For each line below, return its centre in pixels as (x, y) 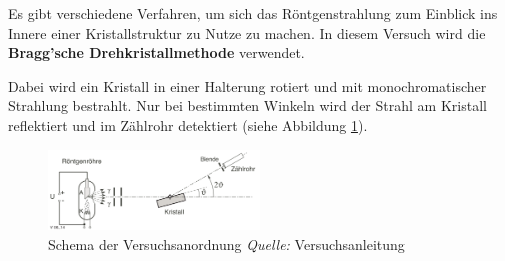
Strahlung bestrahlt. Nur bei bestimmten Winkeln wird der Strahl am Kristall (247, 105)
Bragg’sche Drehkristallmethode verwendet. (156, 52)
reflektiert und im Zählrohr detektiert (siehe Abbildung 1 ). (188, 124)
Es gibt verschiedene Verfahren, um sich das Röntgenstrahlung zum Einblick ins (253, 13)
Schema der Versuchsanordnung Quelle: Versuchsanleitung (226, 243)
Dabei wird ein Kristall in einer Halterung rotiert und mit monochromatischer (247, 85)
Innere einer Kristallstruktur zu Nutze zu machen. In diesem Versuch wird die (247, 32)
